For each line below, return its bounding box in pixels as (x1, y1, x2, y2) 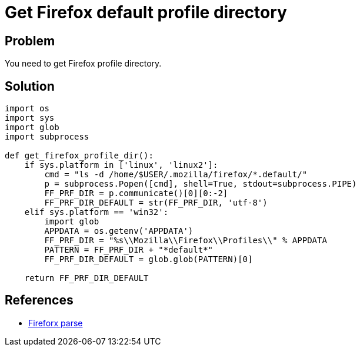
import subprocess (5, 132, 89, 142)
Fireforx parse (28, 317, 83, 328)
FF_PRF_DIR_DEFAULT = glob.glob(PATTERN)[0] (44, 254, 253, 264)
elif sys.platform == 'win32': (24, 207, 169, 217)
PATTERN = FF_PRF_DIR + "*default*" (44, 245, 214, 255)
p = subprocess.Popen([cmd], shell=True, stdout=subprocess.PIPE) (44, 179, 357, 189)
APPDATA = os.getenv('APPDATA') (44, 226, 194, 236)
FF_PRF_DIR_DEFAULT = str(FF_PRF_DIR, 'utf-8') (44, 198, 268, 208)
